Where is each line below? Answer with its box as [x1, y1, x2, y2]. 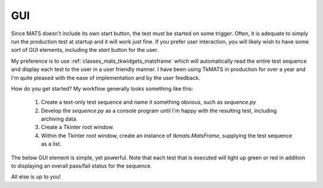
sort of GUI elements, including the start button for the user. [11, 47, 159, 54]
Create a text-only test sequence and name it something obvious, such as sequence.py [41, 98, 257, 106]
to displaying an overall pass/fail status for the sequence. [11, 162, 152, 169]
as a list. [41, 140, 62, 147]
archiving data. [41, 115, 78, 122]
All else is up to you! [11, 173, 61, 180]
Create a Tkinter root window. [41, 124, 114, 131]
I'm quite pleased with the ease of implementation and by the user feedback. [11, 74, 200, 81]
